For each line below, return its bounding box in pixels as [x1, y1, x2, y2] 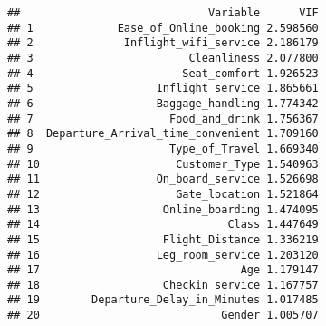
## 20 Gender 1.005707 [7, 309, 319, 322]
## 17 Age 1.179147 [7, 263, 319, 277]
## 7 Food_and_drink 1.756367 [7, 112, 319, 125]
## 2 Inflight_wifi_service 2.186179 [7, 36, 319, 50]
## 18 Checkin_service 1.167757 [7, 278, 319, 291]
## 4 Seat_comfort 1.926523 [7, 66, 319, 80]
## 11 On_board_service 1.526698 [7, 173, 319, 186]
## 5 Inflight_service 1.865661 [7, 82, 319, 95]
